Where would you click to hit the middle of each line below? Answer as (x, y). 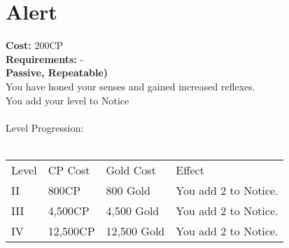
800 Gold (128, 190)
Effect (190, 170)
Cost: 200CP (35, 45)
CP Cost (69, 170)
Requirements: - (45, 58)
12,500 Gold (135, 230)
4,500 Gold (133, 210)
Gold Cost (131, 170)
